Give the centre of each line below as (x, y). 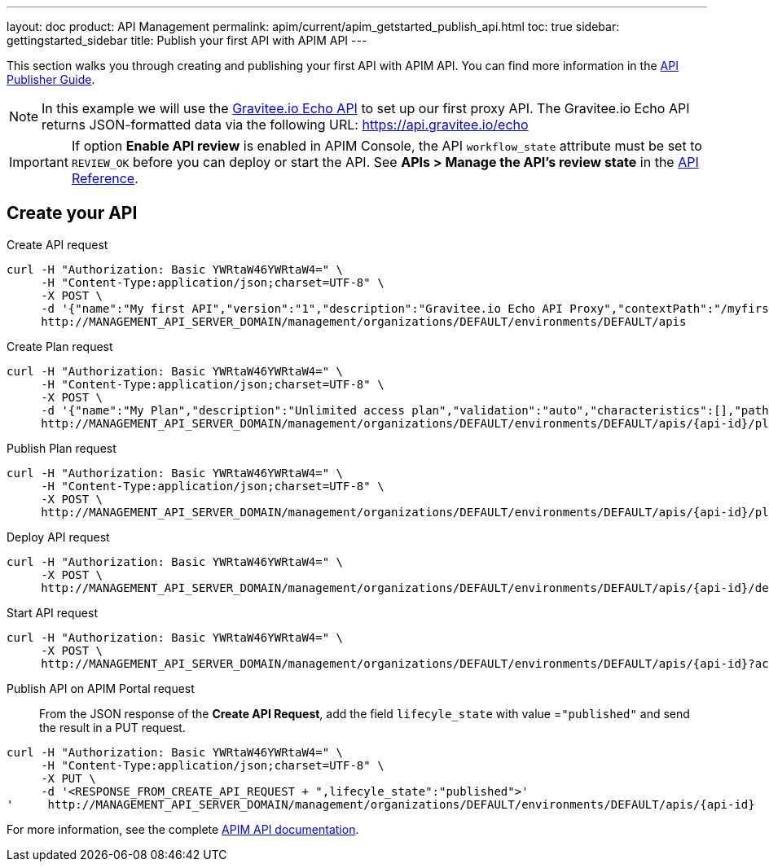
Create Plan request (60, 346)
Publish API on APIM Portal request (101, 688)
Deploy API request (58, 537)
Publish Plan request (62, 448)
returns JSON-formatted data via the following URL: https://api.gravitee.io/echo (285, 125)
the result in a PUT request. (112, 727)
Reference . (105, 178)
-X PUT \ (68, 778)
